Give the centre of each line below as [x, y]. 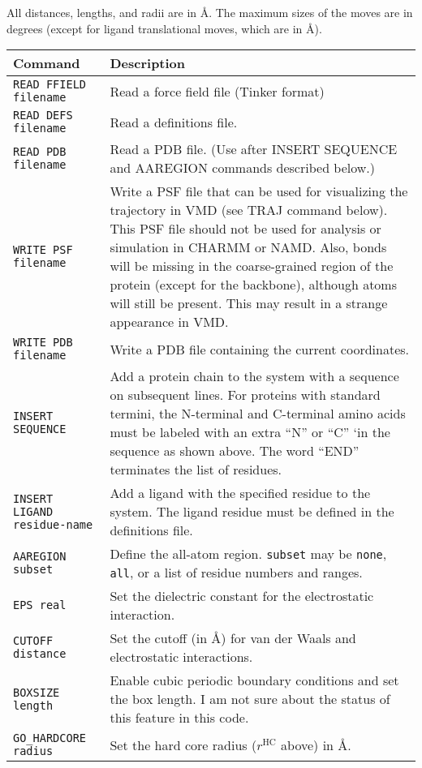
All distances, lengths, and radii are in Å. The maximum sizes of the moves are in [210, 12]
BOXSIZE [37, 692]
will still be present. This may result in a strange [249, 303]
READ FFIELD [50, 85]
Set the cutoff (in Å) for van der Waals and [233, 638]
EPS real [40, 605]
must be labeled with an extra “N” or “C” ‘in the [250, 432]
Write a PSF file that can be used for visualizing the [259, 191]
